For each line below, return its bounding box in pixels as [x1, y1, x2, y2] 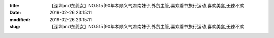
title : [9, 3, 20, 8]
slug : [9, 24, 20, 30]
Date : [9, 10, 21, 16]
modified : [9, 16, 30, 22]
